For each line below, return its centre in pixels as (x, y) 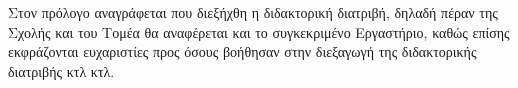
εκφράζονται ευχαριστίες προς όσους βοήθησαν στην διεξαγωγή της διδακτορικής (242, 51)
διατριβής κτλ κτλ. (61, 70)
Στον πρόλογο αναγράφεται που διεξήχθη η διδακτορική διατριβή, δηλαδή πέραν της (253, 12)
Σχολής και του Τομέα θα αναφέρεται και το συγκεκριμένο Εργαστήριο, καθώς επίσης (259, 31)
